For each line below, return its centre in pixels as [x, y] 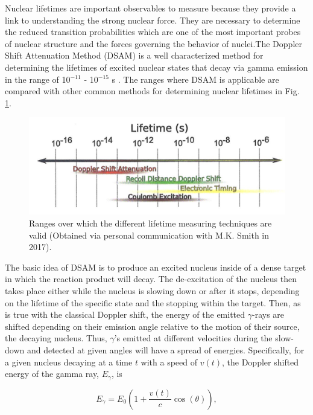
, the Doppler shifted [261, 362]
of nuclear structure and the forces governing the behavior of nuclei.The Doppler [153, 43]
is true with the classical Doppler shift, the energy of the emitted [125, 314]
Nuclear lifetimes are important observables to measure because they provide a [150, 8]
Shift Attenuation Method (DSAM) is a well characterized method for [134, 55]
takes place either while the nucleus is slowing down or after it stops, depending [152, 290]
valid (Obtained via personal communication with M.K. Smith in [149, 235]
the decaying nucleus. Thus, [56, 338]
